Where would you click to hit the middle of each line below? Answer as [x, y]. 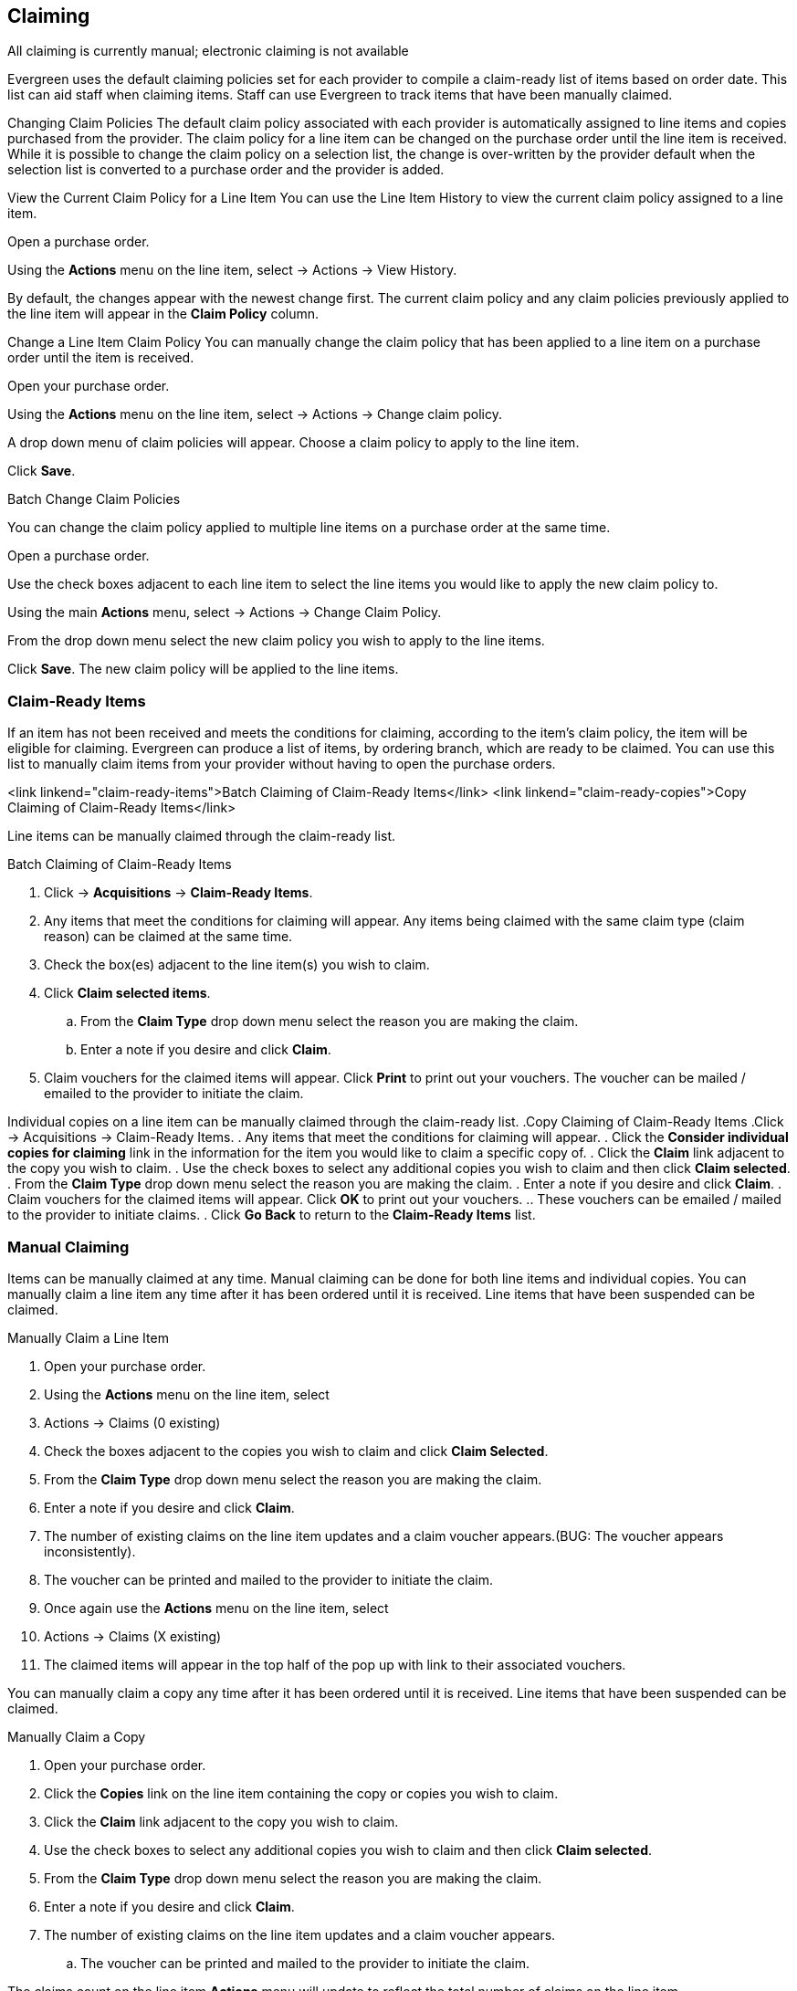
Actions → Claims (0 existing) [132, 1422]
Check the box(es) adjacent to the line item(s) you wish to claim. [237, 965]
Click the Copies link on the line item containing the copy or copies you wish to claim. [301, 1793]
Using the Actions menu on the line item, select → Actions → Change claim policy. [255, 414]
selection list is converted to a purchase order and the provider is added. [226, 170]
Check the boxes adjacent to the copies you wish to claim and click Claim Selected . [296, 1451]
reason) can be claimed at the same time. [168, 937]
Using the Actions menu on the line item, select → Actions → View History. [232, 270]
